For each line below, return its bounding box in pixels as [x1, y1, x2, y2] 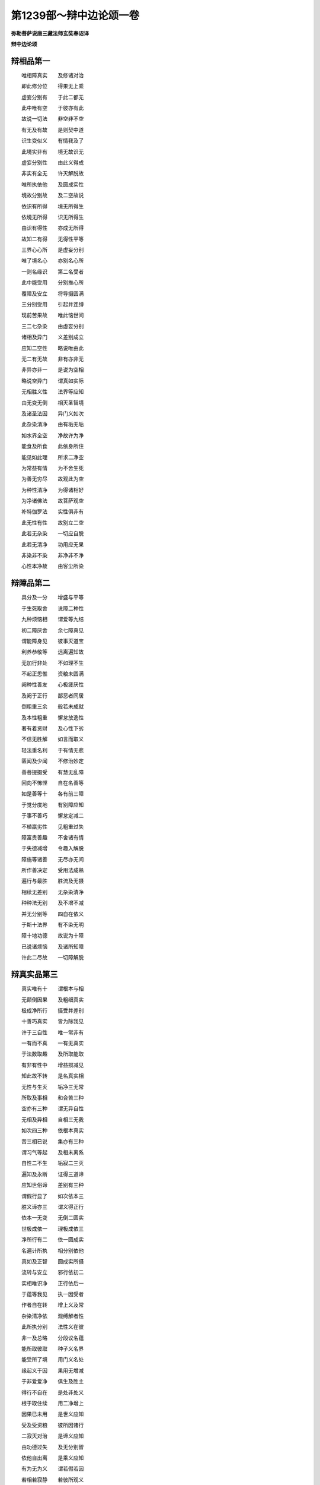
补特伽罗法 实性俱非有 [21, 508, 84, 515]
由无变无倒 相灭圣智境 [21, 399, 84, 406]
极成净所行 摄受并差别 [21, 1007, 84, 1014]
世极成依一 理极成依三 [21, 1225, 84, 1232]
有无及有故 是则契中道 [21, 126, 84, 133]
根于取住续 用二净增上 [21, 1399, 84, 1407]
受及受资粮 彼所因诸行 [21, 1421, 84, 1429]
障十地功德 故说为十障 [21, 932, 84, 939]
